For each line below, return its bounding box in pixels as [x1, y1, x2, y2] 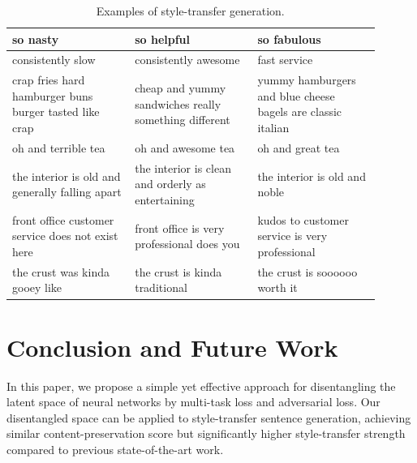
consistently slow [12, 51, 96, 68]
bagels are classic [257, 103, 342, 120]
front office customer [12, 211, 114, 228]
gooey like [12, 279, 62, 296]
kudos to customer [257, 211, 349, 228]
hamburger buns [12, 87, 93, 104]
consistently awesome [135, 51, 240, 68]
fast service [257, 51, 313, 68]
